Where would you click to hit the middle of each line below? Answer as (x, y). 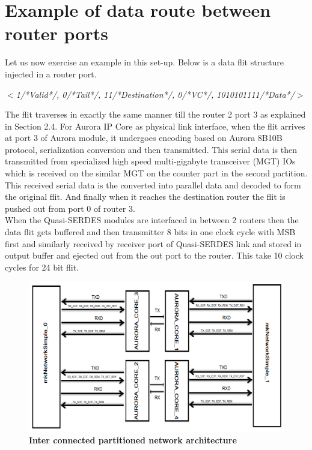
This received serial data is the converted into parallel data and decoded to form (153, 184)
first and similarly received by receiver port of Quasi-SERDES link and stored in (153, 243)
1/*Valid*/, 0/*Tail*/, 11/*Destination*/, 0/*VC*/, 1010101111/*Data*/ (155, 94)
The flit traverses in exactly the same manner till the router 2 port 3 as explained (155, 114)
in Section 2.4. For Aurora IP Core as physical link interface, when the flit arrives (155, 126)
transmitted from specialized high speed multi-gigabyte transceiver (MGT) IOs (150, 161)
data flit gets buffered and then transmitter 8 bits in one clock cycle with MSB (150, 232)
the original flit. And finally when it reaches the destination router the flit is (145, 196)
